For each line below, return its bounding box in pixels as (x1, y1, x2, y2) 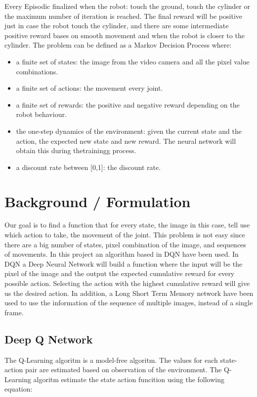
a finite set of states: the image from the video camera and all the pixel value (16, 56, 250, 66)
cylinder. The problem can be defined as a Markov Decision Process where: (4, 40, 232, 50)
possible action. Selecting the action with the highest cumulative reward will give (4, 278, 250, 288)
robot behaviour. (16, 109, 67, 119)
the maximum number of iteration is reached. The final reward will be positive (4, 10, 243, 21)
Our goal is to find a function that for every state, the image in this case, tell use (4, 220, 250, 230)
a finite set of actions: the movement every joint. (16, 83, 163, 93)
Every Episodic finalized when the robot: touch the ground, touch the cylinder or (4, 1, 250, 11)
